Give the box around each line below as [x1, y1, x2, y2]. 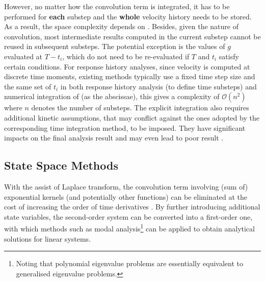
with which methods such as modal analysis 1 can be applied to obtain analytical [4, 222, 255, 233]
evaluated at [4, 51, 43, 61]
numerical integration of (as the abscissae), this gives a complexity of [4, 91, 220, 102]
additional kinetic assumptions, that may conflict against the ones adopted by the [4, 112, 259, 123]
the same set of [4, 81, 51, 91]
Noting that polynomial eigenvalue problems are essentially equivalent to [16, 258, 243, 269]
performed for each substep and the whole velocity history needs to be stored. [4, 11, 252, 21]
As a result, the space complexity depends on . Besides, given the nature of [4, 21, 238, 32]
